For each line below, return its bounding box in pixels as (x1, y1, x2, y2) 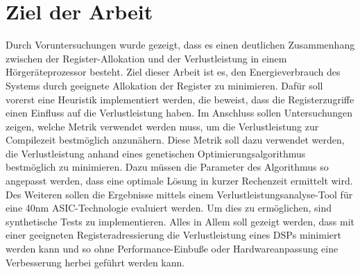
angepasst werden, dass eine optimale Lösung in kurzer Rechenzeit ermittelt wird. (6, 173, 353, 188)
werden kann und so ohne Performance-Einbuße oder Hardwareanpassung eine (6, 241, 338, 256)
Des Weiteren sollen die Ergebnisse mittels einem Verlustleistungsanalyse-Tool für (6, 187, 353, 201)
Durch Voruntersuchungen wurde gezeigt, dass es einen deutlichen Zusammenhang (6, 37, 355, 52)
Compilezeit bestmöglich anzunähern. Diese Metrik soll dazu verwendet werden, (6, 132, 345, 147)
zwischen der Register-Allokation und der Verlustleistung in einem (6, 51, 287, 65)
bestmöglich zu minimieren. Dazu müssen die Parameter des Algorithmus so (6, 160, 329, 174)
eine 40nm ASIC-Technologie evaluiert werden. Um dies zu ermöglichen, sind (6, 200, 332, 215)
